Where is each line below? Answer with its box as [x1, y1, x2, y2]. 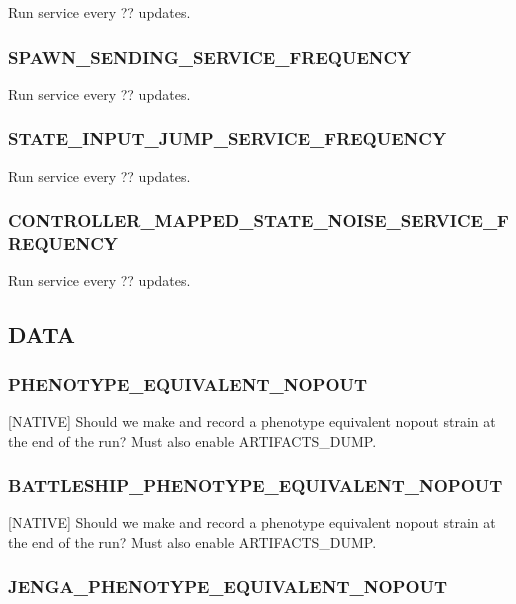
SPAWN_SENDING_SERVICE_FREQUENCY [8, 44, 412, 69]
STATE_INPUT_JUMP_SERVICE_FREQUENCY [8, 126, 447, 151]
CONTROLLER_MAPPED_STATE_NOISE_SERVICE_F [8, 208, 509, 233]
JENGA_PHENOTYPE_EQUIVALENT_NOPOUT [8, 574, 448, 599]
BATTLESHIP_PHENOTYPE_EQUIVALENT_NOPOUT [8, 473, 503, 498]
